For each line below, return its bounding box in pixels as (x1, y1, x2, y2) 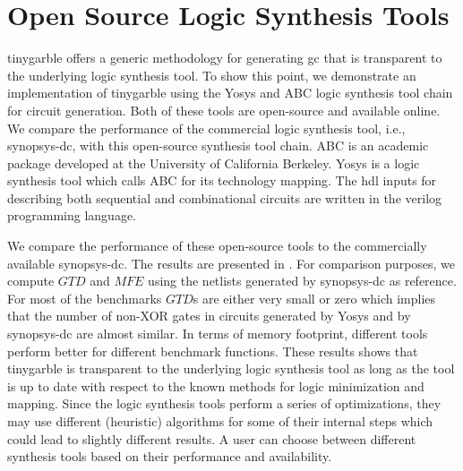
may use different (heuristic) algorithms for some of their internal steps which (7, 412, 433, 430)
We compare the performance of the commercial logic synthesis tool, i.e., (7, 118, 406, 137)
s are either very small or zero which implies (193, 288, 436, 307)
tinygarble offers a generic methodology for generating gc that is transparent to (7, 48, 442, 67)
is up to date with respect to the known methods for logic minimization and (7, 376, 424, 395)
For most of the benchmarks (7, 288, 162, 307)
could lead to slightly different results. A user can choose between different (7, 429, 416, 448)
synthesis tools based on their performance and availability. (7, 447, 332, 466)
